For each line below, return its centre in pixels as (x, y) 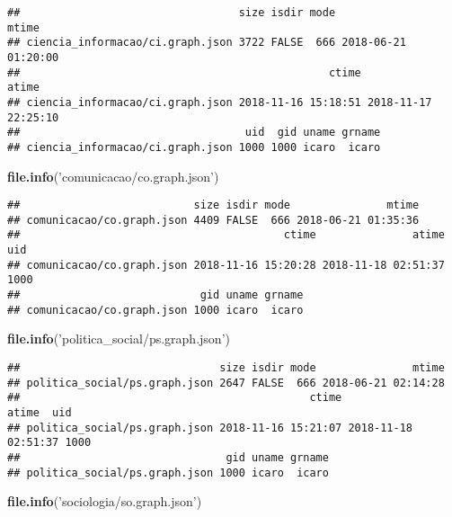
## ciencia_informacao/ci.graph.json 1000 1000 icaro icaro (194, 147)
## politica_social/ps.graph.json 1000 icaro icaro (168, 472)
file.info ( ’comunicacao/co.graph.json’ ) (113, 176)
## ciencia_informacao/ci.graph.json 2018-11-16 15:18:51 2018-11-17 (220, 102)
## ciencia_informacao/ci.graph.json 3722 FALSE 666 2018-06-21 (207, 43)
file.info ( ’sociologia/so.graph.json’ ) (105, 501)
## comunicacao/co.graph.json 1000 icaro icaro (155, 310)
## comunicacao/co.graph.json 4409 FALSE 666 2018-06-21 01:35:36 (213, 220)
